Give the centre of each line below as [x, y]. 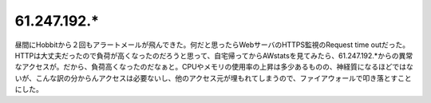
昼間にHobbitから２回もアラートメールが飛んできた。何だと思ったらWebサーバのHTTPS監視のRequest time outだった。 [212, 45]
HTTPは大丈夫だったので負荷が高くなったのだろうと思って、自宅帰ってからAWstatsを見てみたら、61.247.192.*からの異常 [214, 55]
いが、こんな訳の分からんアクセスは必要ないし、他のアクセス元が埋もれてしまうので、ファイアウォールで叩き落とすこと [213, 78]
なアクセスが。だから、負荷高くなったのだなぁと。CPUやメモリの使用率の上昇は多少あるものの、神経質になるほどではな [214, 67]
